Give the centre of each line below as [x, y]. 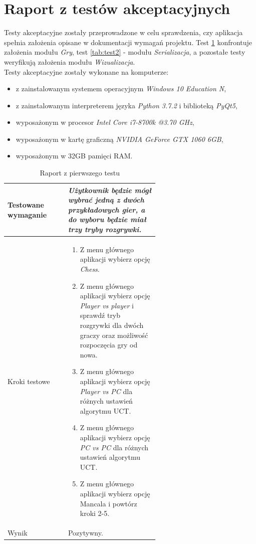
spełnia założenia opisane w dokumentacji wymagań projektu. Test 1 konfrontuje [128, 42]
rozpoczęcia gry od [109, 345]
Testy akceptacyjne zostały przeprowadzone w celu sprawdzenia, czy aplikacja [123, 32]
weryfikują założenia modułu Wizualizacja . [70, 61]
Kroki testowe [29, 381]
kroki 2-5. [95, 513]
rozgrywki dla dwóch [112, 325]
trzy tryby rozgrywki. [105, 229]
